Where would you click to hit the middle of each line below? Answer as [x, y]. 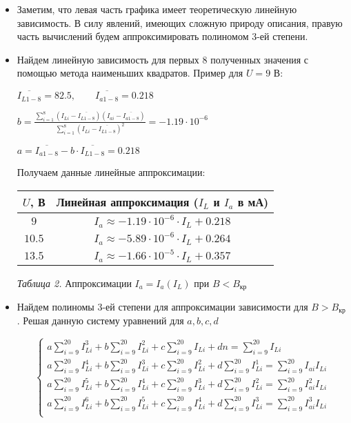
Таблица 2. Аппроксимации [74, 283]
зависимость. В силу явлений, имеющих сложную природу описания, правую [180, 22]
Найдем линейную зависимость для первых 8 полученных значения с [162, 59]
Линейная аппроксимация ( [127, 201]
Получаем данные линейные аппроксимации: [111, 172]
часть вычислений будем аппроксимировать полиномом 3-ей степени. [162, 36]
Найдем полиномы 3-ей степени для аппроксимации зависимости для [162, 306]
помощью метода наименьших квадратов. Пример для [130, 73]
